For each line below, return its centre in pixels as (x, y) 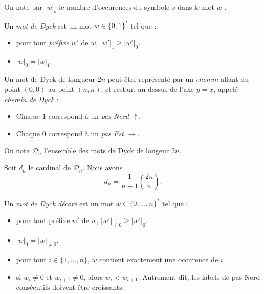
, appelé (226, 89)
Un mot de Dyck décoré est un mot (59, 203)
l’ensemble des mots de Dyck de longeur (106, 150)
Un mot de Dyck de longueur (50, 79)
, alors (93, 276)
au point (61, 89)
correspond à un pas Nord (89, 116)
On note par (23, 7)
